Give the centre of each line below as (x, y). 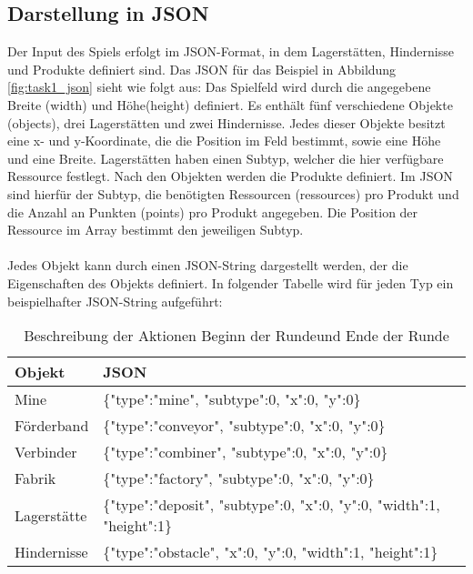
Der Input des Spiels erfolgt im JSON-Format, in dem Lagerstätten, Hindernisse (231, 51)
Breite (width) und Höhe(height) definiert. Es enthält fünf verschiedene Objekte (230, 104)
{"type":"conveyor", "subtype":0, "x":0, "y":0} (244, 426)
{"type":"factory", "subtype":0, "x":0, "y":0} (239, 478)
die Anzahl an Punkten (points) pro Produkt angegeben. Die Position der (213, 211)
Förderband (52, 426)
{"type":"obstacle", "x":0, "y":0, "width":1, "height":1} (271, 552)
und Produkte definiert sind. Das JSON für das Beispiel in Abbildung (202, 69)
